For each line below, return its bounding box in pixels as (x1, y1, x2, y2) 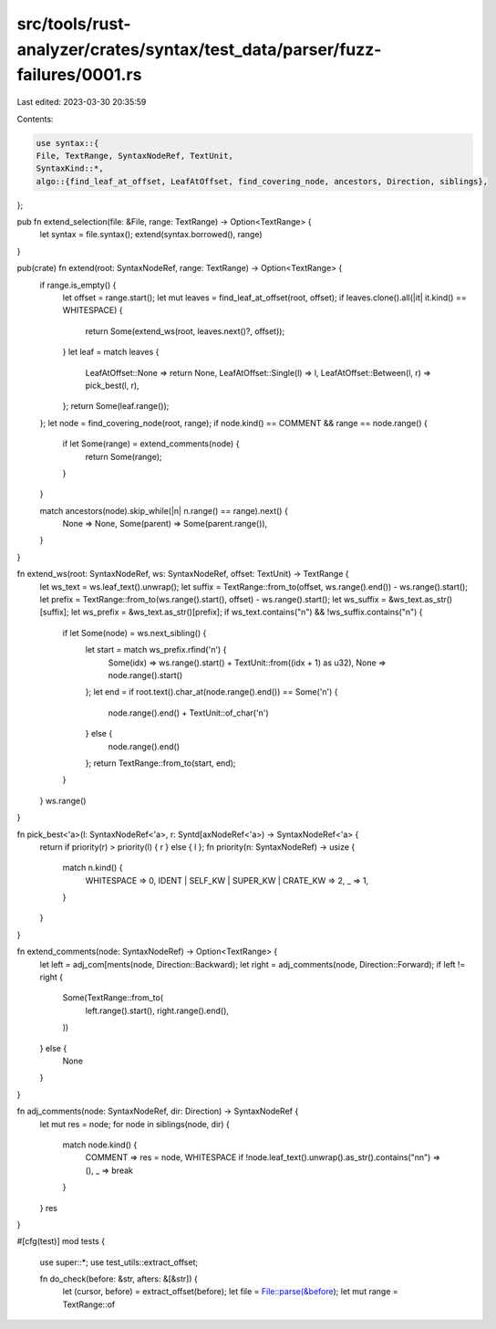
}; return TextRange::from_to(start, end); (85, 758, 236, 769)
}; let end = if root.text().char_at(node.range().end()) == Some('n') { (85, 686, 338, 697)
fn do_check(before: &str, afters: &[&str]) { (39, 1273, 198, 1284)
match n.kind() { (62, 863, 123, 874)
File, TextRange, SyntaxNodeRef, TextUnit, (36, 151, 234, 161)
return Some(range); (85, 451, 162, 462)
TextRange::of (62, 1299, 116, 1310)
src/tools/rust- (16, 14, 131, 34)
